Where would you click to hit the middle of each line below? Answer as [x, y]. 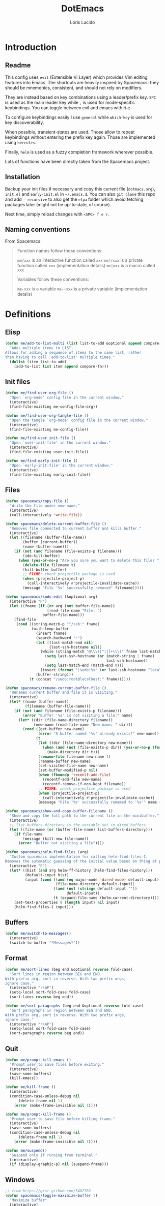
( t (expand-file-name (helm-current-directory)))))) [108, 898]
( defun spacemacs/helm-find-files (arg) [47, 852]
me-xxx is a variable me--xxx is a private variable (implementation [82, 289]
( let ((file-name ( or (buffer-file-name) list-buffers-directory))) [81, 830]
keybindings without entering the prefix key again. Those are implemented [80, 137]
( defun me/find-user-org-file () [39, 393]
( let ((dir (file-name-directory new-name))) [85, 743]
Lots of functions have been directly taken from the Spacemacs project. [78, 161]
